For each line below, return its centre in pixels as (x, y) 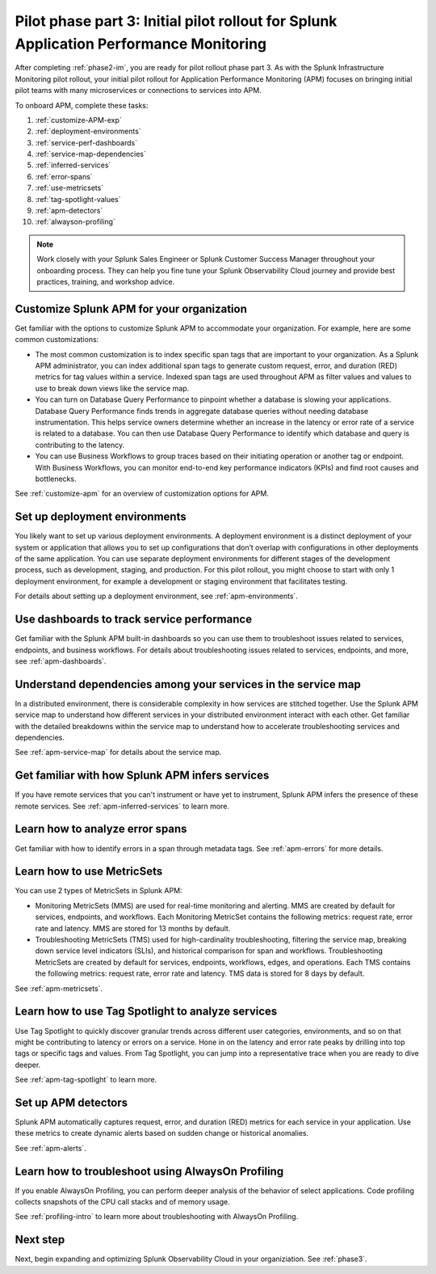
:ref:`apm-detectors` (69, 211)
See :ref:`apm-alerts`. (50, 1148)
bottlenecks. (56, 479)
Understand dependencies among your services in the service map (188, 684)
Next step (40, 1240)
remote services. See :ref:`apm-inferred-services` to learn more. (122, 806)
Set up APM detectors (71, 1102)
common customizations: (57, 340)
